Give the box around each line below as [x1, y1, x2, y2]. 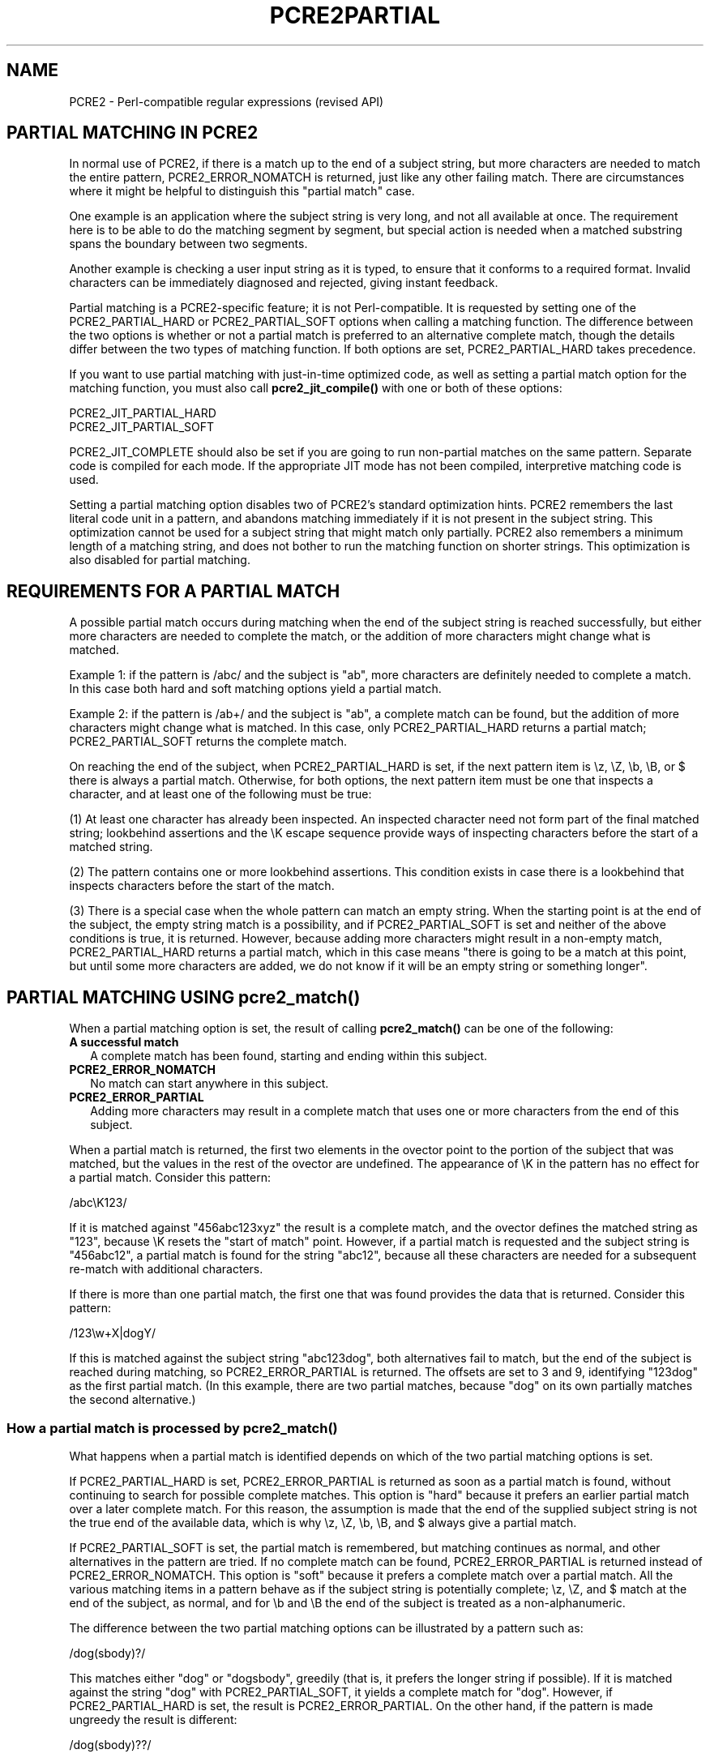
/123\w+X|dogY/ [69, 1326, 156, 1341]
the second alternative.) [69, 1392, 196, 1407]
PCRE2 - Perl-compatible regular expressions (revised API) [69, 94, 384, 109]
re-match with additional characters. [69, 1262, 263, 1277]
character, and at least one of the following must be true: [69, 787, 372, 802]
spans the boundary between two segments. [69, 237, 308, 251]
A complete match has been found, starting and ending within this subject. [90, 1049, 487, 1063]
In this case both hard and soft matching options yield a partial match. [69, 682, 442, 696]
